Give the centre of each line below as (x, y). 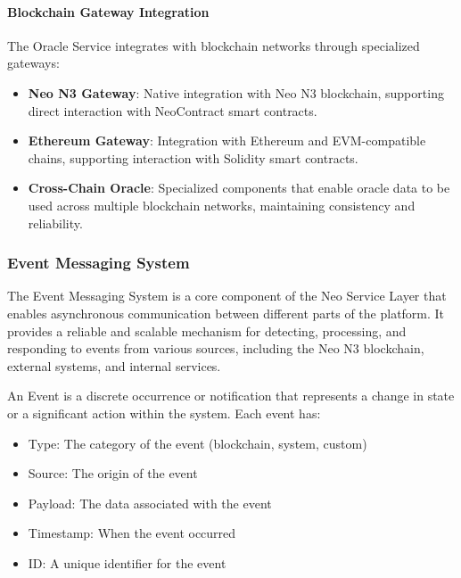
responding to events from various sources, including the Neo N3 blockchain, (216, 348)
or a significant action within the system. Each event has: (164, 413)
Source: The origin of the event (113, 473)
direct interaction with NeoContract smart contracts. (173, 110)
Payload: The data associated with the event (150, 503)
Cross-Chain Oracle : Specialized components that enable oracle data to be (239, 188)
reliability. (55, 223)
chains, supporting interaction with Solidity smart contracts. (193, 157)
